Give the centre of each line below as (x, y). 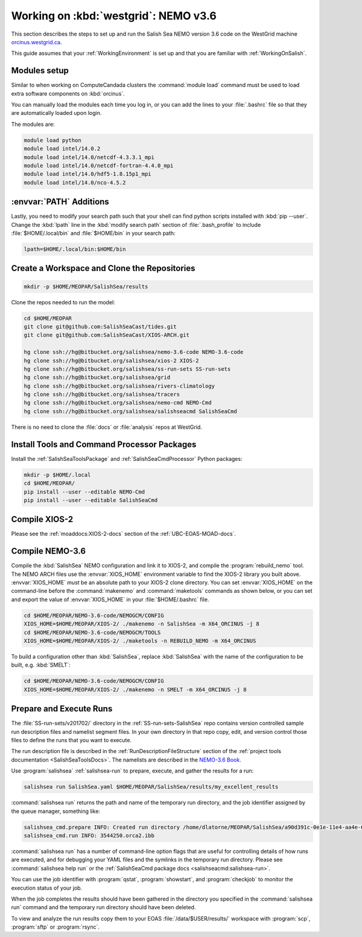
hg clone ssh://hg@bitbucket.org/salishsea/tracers (102, 394)
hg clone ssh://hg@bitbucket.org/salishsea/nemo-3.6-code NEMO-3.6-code (134, 352)
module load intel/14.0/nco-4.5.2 (75, 182)
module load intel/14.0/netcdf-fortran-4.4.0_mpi (99, 165)
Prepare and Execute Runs (62, 709)
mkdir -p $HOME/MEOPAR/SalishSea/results (86, 286)
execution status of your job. (47, 888)
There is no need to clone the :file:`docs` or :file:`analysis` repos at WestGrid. (106, 427)
